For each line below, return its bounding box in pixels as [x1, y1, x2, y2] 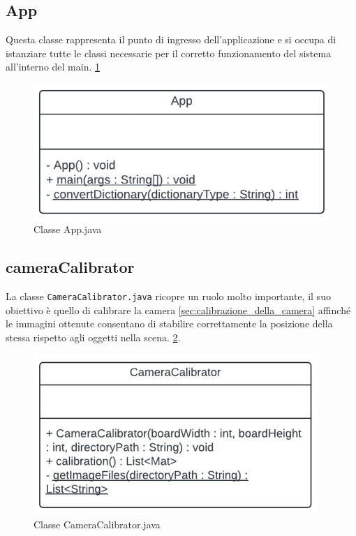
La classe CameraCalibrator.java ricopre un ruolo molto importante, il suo [6, 289, 331, 304]
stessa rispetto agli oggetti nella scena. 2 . [6, 330, 181, 345]
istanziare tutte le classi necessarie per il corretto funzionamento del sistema [6, 45, 332, 60]
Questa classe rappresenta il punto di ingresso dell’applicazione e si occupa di [6, 32, 336, 47]
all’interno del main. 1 [6, 59, 101, 74]
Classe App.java [34, 222, 102, 237]
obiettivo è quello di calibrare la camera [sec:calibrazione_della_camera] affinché [6, 302, 351, 317]
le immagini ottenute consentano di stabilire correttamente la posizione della [6, 316, 333, 331]
